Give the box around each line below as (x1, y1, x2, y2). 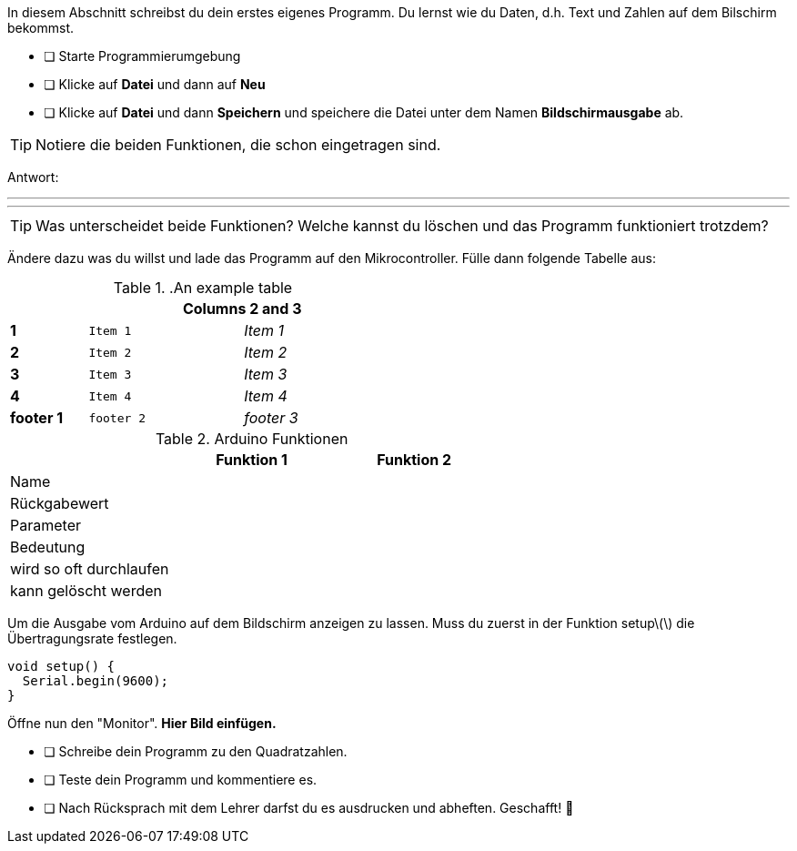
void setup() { (7, 659, 116, 674)
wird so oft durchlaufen (10, 560, 169, 578)
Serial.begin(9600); (22, 674, 169, 688)
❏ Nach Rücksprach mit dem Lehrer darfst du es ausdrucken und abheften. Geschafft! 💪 (44, 800, 574, 816)
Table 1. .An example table (113, 279, 293, 297)
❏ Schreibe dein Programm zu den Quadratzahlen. (44, 744, 348, 759)
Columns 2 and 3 (182, 299, 302, 318)
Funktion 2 (377, 451, 452, 469)
